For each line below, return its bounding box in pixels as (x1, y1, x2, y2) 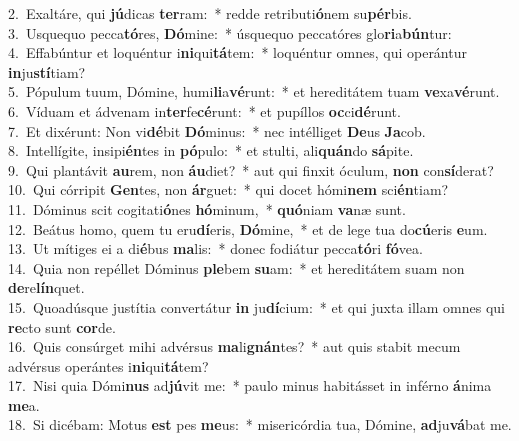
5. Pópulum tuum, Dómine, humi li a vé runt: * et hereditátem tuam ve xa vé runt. (8, 81, 500, 102)
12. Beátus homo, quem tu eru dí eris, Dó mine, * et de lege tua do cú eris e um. (8, 218, 488, 239)
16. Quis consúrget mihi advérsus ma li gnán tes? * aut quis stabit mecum (8, 336, 461, 357)
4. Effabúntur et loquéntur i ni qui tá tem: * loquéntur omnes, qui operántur (8, 42, 467, 63)
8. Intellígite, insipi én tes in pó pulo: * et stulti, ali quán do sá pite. (8, 140, 414, 161)
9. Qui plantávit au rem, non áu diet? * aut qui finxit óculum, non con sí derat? (8, 159, 494, 180)
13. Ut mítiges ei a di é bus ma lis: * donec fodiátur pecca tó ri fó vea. (8, 238, 423, 259)
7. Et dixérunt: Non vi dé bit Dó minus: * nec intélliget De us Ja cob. (8, 120, 426, 141)
